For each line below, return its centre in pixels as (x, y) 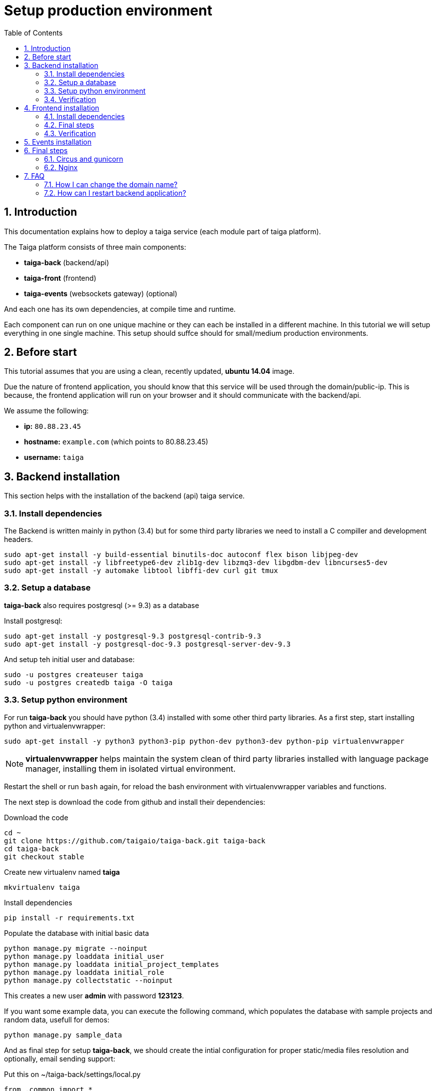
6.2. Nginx (61, 167)
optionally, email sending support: (60, 1058)
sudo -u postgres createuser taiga (74, 674)
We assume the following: (46, 411)
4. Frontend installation (62, 108)
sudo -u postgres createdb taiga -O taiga (88, 682)
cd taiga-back (31, 849)
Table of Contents (33, 33)
